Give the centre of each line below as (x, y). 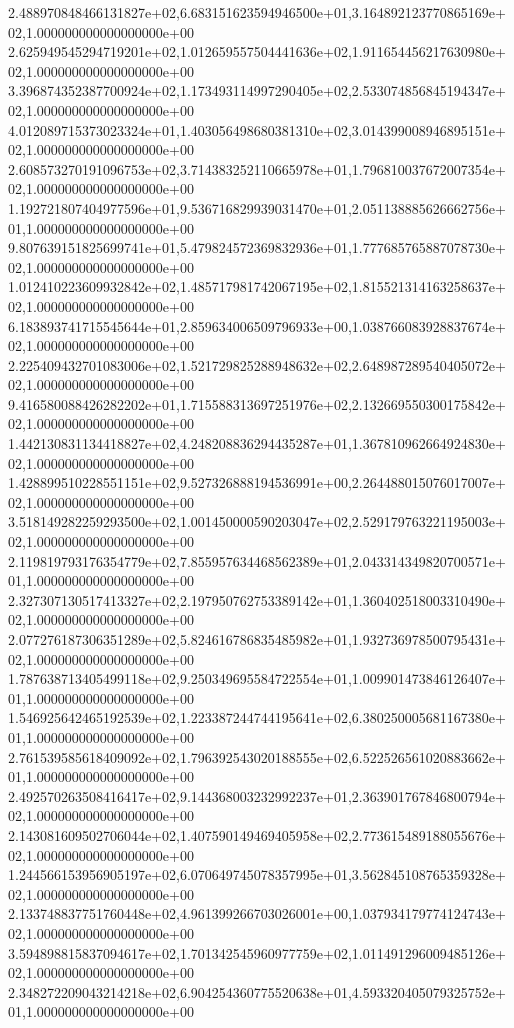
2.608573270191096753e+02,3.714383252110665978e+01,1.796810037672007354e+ (257, 168)
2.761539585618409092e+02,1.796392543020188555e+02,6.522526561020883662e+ (257, 756)
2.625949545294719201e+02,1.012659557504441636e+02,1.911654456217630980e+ (257, 51)
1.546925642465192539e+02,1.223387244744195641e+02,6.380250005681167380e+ (257, 717)
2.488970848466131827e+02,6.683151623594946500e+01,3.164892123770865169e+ (257, 12)
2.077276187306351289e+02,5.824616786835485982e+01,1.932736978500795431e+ (257, 639)
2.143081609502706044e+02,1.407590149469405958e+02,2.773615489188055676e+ (257, 834)
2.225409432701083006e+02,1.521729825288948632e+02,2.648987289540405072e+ (257, 364)
